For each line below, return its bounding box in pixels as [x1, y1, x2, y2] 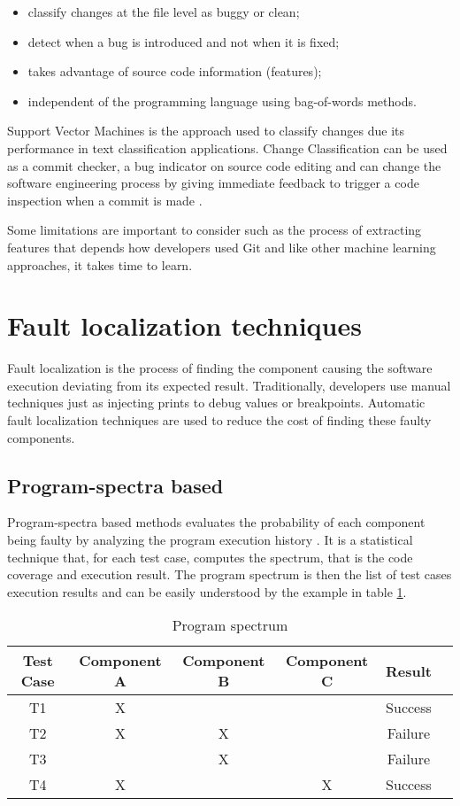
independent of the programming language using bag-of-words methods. [27, 91, 417, 110]
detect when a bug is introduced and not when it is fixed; [27, 32, 340, 50]
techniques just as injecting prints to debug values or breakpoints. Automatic [7, 393, 425, 412]
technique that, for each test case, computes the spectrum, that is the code [7, 547, 413, 566]
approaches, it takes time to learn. [7, 255, 193, 274]
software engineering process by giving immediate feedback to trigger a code [7, 174, 419, 192]
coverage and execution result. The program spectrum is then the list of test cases [7, 565, 452, 584]
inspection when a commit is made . [7, 190, 203, 209]
